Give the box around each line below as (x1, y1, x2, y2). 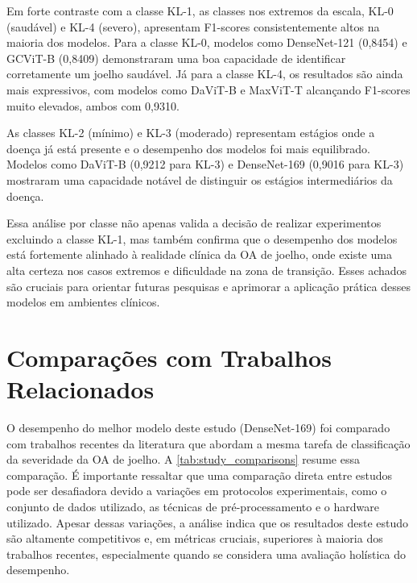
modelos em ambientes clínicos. (6, 294, 160, 310)
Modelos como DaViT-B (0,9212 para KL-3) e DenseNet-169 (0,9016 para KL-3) (6, 156, 404, 173)
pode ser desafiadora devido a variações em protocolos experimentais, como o (6, 482, 387, 499)
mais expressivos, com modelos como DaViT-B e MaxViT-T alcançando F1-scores (6, 81, 411, 98)
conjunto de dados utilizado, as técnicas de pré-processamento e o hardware (6, 498, 379, 514)
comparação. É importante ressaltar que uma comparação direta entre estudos (6, 466, 393, 483)
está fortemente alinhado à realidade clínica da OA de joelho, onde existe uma (6, 246, 392, 263)
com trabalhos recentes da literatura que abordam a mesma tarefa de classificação (6, 435, 411, 452)
